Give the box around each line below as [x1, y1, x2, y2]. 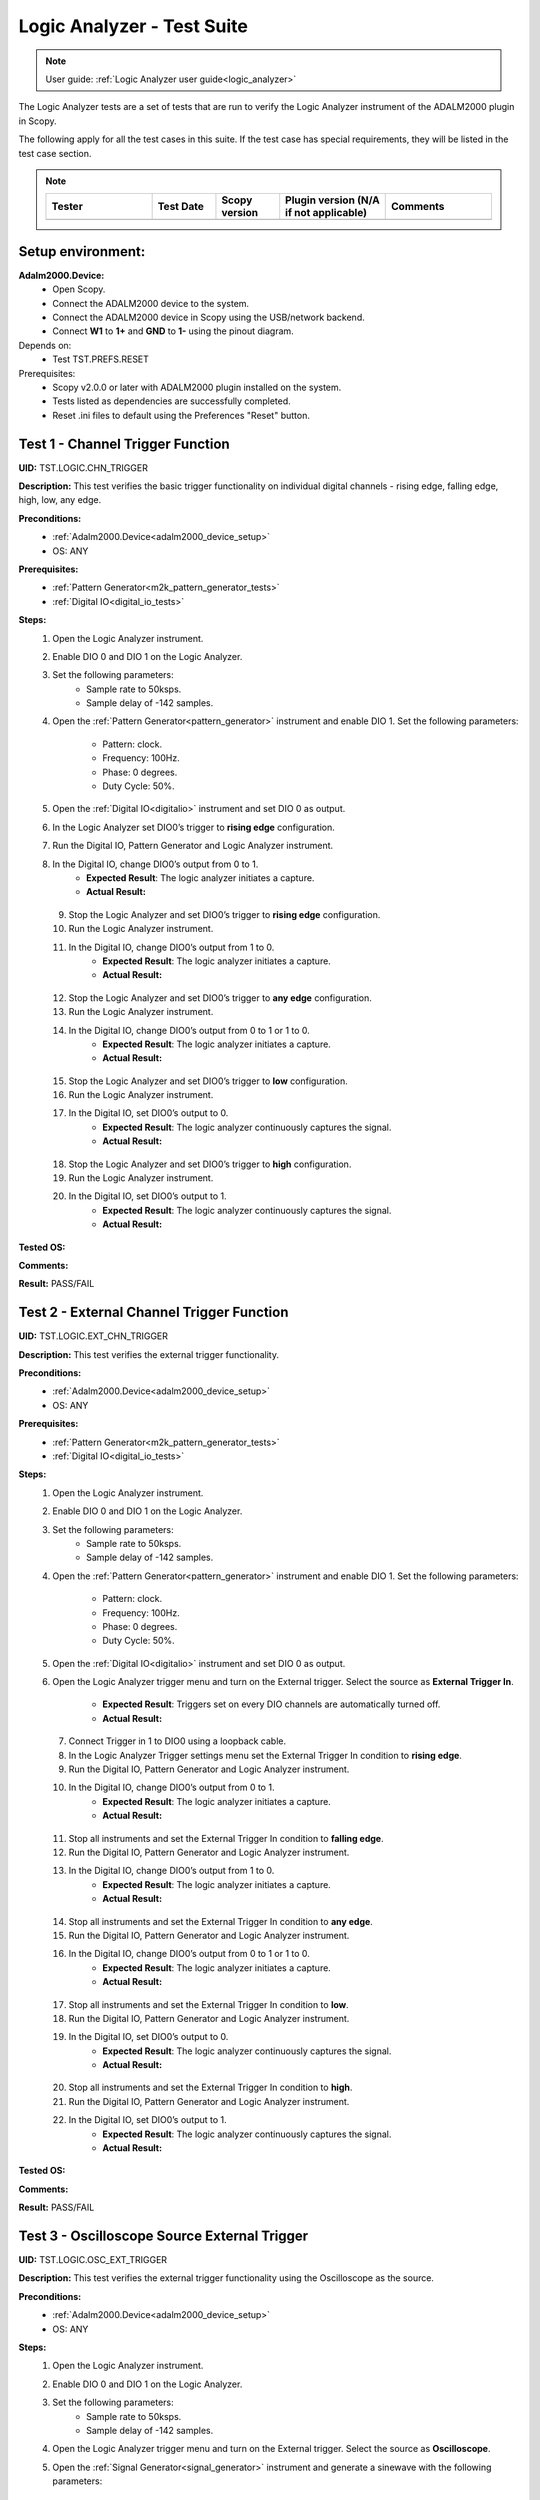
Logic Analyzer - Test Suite [18, 15, 249, 37]
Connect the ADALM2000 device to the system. [52, 297, 250, 309]
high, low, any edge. [18, 494, 102, 506]
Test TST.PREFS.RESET [52, 353, 150, 365]
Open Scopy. [52, 283, 106, 295]
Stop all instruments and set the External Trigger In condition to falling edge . [68, 1832, 384, 1844]
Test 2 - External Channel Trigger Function [18, 1304, 289, 1321]
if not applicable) [285, 206, 368, 220]
